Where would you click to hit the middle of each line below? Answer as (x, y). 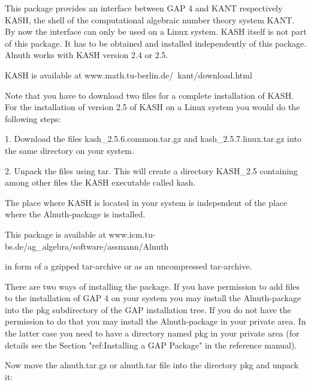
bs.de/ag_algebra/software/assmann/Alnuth (87, 246)
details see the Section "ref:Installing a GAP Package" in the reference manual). (151, 345)
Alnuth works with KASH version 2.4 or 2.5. (87, 55)
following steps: (33, 118)
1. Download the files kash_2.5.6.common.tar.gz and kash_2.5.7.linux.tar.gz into (153, 139)
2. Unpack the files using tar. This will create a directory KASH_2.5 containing (151, 170)
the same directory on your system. (70, 150)
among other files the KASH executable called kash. (100, 182)
